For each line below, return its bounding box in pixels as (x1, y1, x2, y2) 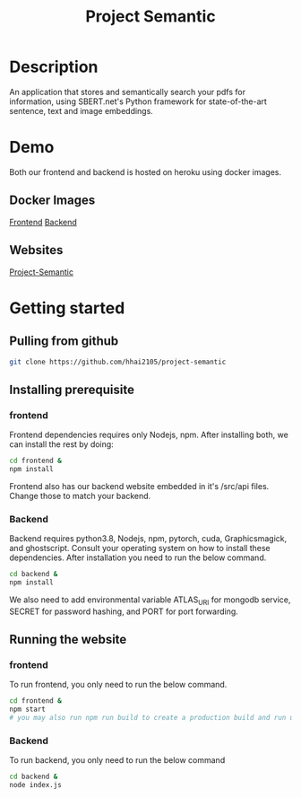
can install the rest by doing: (9, 439, 114, 450)
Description (9, 57, 99, 77)
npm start (9, 705, 47, 715)
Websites (9, 242, 64, 258)
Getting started (9, 298, 125, 318)
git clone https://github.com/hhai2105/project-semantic (9, 357, 227, 366)
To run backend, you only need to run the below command (9, 755, 226, 766)
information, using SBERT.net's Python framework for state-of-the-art (9, 96, 267, 107)
